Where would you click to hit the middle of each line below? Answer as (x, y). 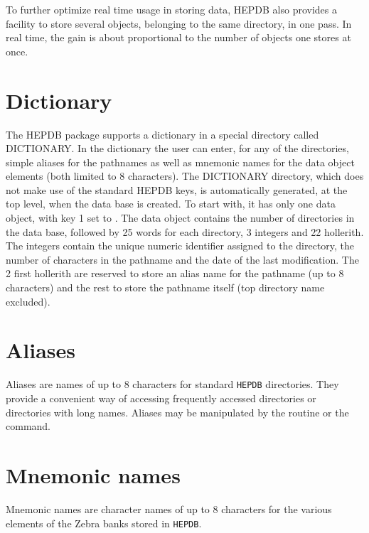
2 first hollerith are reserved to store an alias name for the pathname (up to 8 (175, 273)
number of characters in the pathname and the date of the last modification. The (182, 259)
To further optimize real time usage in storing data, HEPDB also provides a (172, 9)
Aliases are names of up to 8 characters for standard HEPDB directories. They (172, 384)
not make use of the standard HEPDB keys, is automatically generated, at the (177, 189)
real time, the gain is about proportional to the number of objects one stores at (178, 37)
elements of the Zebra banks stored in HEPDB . (104, 523)
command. (28, 426)
